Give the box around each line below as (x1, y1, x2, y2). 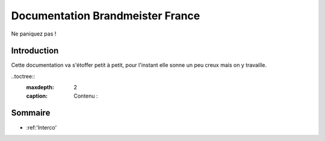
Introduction (11, 46, 59, 56)
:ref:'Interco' (26, 124, 57, 131)
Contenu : (73, 92, 99, 99)
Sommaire (11, 108, 51, 118)
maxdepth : (26, 84, 54, 91)
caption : (26, 92, 48, 99)
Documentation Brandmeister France (11, 9, 200, 22)
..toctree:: (11, 72, 36, 80)
